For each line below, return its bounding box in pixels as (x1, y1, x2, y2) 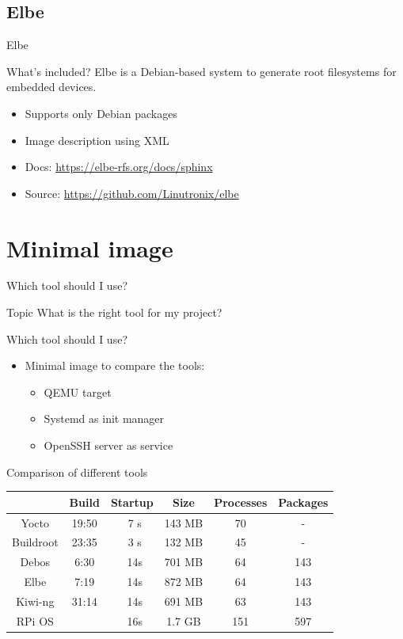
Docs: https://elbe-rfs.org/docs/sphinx (25, 158, 213, 175)
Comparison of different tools (6, 463, 148, 480)
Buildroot (12, 534, 59, 550)
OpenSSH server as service (44, 437, 173, 454)
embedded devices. (6, 78, 97, 95)
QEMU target (44, 383, 112, 400)
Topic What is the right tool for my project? (6, 304, 222, 321)
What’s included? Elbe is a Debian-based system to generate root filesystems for (6, 63, 397, 79)
